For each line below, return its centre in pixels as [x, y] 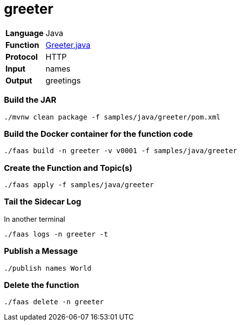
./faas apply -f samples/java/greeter [79, 185]
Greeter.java [68, 45]
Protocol [22, 57]
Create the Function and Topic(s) [68, 168]
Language [25, 33]
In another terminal [35, 219]
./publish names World [48, 268]
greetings [63, 80]
